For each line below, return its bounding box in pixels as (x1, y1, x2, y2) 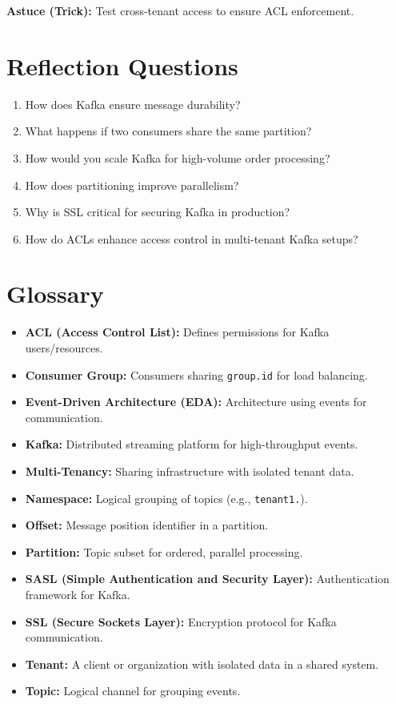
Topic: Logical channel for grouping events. (25, 682, 241, 699)
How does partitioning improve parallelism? (25, 176, 239, 193)
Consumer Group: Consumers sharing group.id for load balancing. (25, 366, 368, 383)
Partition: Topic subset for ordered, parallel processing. (25, 543, 303, 560)
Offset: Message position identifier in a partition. (25, 517, 269, 533)
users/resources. (25, 340, 103, 356)
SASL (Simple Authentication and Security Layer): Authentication (25, 570, 390, 587)
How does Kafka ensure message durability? (25, 95, 241, 112)
